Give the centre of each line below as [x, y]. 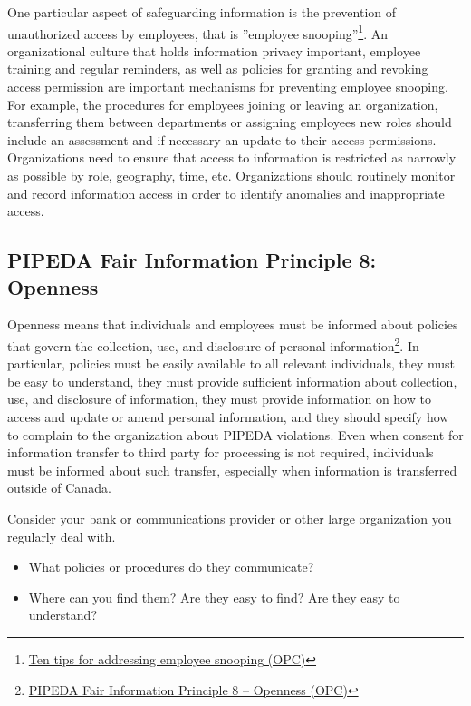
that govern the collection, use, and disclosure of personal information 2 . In [213, 344]
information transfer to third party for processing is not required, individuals [221, 452]
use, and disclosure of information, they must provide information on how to [219, 399]
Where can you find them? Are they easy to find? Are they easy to [214, 597]
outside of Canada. [59, 488]
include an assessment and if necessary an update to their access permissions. [222, 139]
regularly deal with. [62, 536]
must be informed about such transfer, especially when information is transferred [232, 470]
